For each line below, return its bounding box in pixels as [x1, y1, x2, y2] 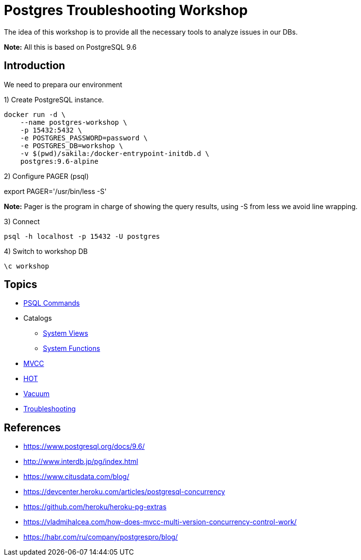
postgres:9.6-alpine [20, 157, 98, 165]
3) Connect [4, 217, 40, 226]
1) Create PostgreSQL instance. [4, 95, 104, 104]
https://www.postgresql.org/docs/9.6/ [23, 442, 145, 451]
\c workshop [4, 262, 49, 270]
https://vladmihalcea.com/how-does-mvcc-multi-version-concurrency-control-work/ [23, 518, 297, 526]
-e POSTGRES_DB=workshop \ [20, 141, 123, 150]
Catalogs [23, 314, 52, 323]
